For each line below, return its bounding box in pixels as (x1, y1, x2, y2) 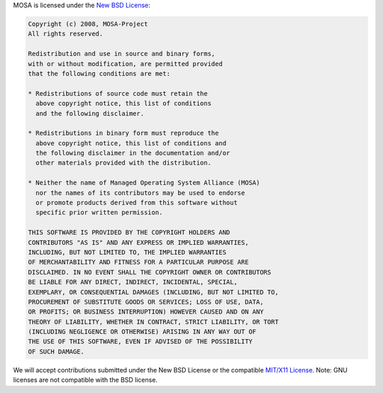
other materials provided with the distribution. (35, 159, 212, 167)
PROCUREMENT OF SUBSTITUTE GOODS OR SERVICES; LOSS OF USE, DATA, (28, 298, 264, 306)
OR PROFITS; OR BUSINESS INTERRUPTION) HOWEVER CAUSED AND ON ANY (28, 308, 264, 316)
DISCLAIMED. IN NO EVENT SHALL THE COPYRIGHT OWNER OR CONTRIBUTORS (28, 268, 272, 276)
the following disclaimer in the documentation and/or (35, 149, 231, 157)
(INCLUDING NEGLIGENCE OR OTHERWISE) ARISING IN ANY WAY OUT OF (28, 328, 257, 336)
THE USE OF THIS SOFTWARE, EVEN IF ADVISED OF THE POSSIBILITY (28, 338, 253, 345)
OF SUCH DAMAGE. (28, 348, 85, 355)
